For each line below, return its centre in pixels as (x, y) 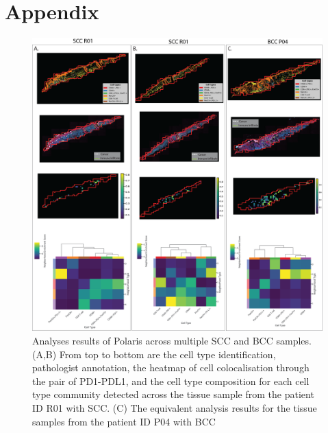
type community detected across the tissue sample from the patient (173, 394)
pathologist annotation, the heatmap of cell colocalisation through (171, 367)
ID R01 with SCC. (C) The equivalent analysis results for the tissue (175, 408)
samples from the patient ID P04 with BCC (124, 421)
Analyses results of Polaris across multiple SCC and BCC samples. (172, 341)
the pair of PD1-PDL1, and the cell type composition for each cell (171, 381)
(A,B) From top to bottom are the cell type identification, (154, 354)
